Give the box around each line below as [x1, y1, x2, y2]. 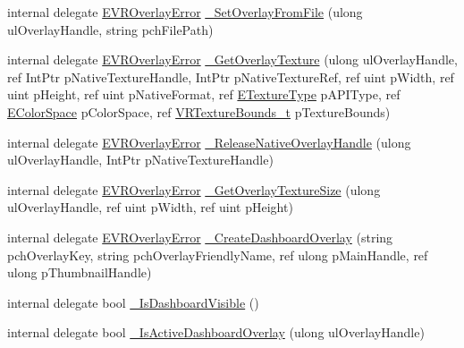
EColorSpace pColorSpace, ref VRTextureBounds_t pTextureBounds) [7, 102, 391, 121]
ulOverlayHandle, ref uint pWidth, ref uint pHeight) [7, 198, 293, 216]
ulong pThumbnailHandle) [7, 263, 152, 282]
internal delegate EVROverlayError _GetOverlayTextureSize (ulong [7, 180, 381, 199]
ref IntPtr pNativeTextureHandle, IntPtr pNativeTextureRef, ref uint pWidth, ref [7, 67, 454, 86]
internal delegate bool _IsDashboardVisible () [7, 293, 259, 311]
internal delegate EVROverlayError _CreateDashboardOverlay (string [7, 227, 393, 246]
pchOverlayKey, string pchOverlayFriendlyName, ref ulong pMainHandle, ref [7, 245, 428, 264]
